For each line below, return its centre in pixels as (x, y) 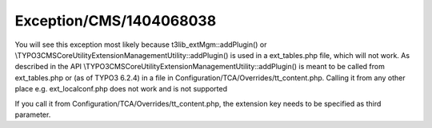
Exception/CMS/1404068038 (116, 21)
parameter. (33, 114)
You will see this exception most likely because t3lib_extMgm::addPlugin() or (141, 45)
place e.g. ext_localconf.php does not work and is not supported (121, 89)
